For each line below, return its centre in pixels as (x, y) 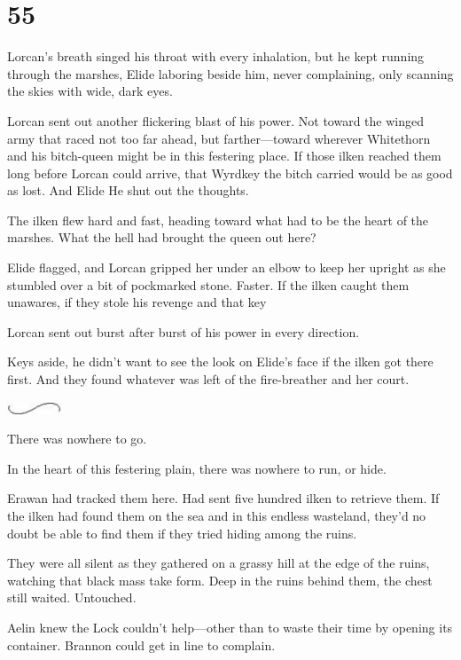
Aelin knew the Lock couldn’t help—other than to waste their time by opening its (230, 627)
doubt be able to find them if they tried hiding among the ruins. (182, 533)
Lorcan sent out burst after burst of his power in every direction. (184, 331)
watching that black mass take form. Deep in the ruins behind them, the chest (220, 580)
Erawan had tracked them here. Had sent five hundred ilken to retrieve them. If (223, 498)
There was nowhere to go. (77, 439)
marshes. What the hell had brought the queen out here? (162, 237)
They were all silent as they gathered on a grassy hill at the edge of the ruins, (219, 563)
